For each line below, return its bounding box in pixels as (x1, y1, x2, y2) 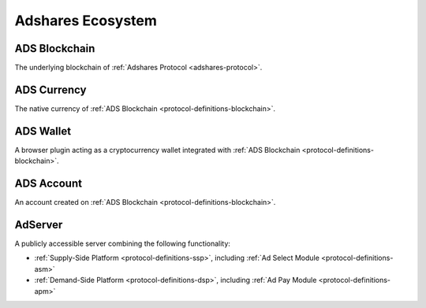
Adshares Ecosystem (14, 12, 158, 29)
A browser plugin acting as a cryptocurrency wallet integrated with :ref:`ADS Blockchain (14, 145, 301, 154)
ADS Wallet (14, 124, 71, 138)
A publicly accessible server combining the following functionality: (14, 239, 230, 248)
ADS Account (14, 177, 83, 191)
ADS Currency (14, 83, 87, 96)
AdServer (14, 217, 63, 232)
